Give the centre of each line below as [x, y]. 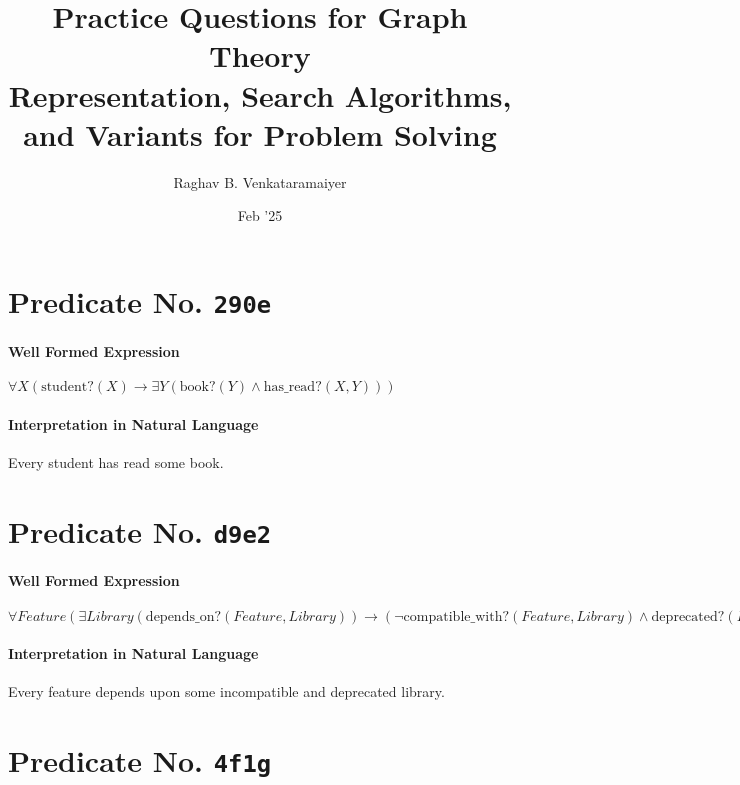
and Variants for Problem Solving [260, 133]
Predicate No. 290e [140, 300]
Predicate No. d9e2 [140, 530]
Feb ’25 [260, 215]
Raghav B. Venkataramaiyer [260, 181]
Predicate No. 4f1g [140, 760]
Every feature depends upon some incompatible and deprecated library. [226, 691]
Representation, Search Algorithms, [260, 94]
